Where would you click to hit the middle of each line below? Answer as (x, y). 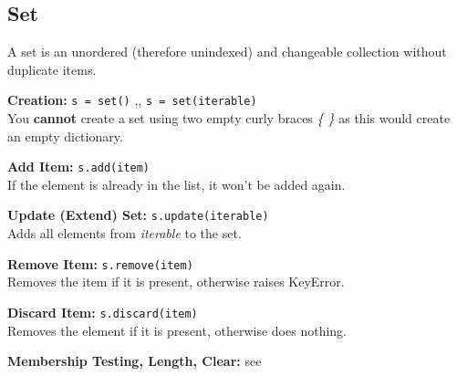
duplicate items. (52, 69)
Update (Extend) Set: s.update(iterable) (138, 215)
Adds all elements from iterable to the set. (125, 233)
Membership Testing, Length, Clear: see (135, 361)
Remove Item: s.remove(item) (100, 263)
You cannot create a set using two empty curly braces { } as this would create (229, 118)
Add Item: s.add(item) (79, 167)
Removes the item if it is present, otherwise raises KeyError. (176, 282)
